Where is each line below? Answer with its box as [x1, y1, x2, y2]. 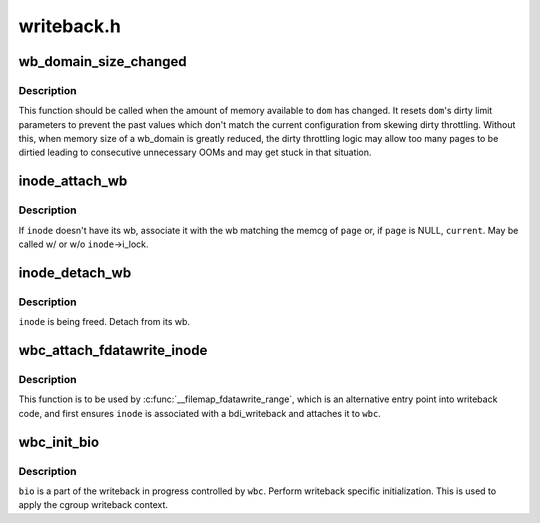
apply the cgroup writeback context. [18, 499, 169, 511]
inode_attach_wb [18, 173, 128, 190]
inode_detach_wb [18, 264, 132, 281]
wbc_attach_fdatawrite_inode [18, 342, 208, 359]
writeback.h [18, 15, 122, 37]
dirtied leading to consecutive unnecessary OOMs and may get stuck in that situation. [18, 146, 372, 159]
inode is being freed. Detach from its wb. [18, 316, 190, 328]
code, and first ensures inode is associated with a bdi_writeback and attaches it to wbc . [18, 407, 382, 419]
